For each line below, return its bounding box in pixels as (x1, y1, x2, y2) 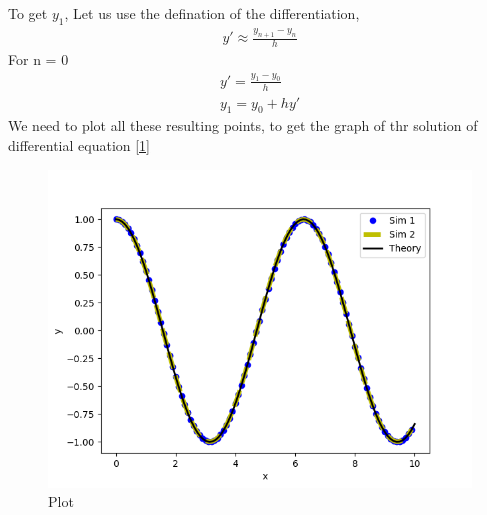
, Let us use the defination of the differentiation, (64, 3, 360, 23)
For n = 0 (8, 48, 69, 69)
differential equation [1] (8, 135, 151, 156)
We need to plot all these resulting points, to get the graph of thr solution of (8, 115, 478, 136)
